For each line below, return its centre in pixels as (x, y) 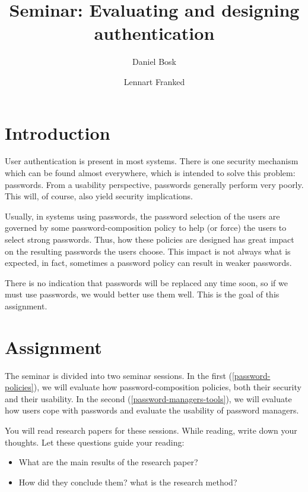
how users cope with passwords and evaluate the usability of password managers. (152, 410)
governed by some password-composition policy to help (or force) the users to (146, 228)
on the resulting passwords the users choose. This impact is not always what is (148, 251)
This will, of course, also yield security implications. (99, 196)
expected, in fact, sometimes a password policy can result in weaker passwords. (148, 263)
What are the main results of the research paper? (108, 462)
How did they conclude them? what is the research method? (128, 482)
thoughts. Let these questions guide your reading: (95, 442)
